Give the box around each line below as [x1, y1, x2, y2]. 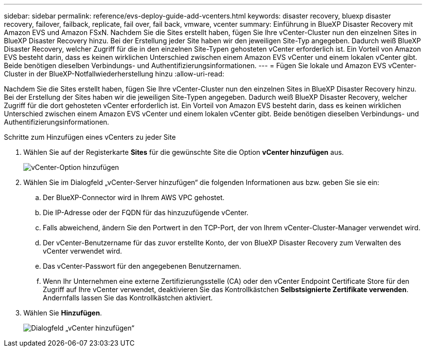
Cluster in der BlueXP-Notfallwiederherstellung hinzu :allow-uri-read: [4, 70, 225, 78]
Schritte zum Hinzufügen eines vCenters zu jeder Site [4, 133, 176, 141]
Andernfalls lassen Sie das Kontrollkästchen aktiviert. [43, 294, 213, 302]
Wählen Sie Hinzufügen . [23, 309, 102, 317]
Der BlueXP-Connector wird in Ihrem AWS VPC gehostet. [43, 193, 225, 202]
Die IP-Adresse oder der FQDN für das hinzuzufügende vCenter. [43, 208, 248, 217]
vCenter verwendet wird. [43, 247, 122, 255]
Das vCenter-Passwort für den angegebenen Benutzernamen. [43, 262, 241, 270]
